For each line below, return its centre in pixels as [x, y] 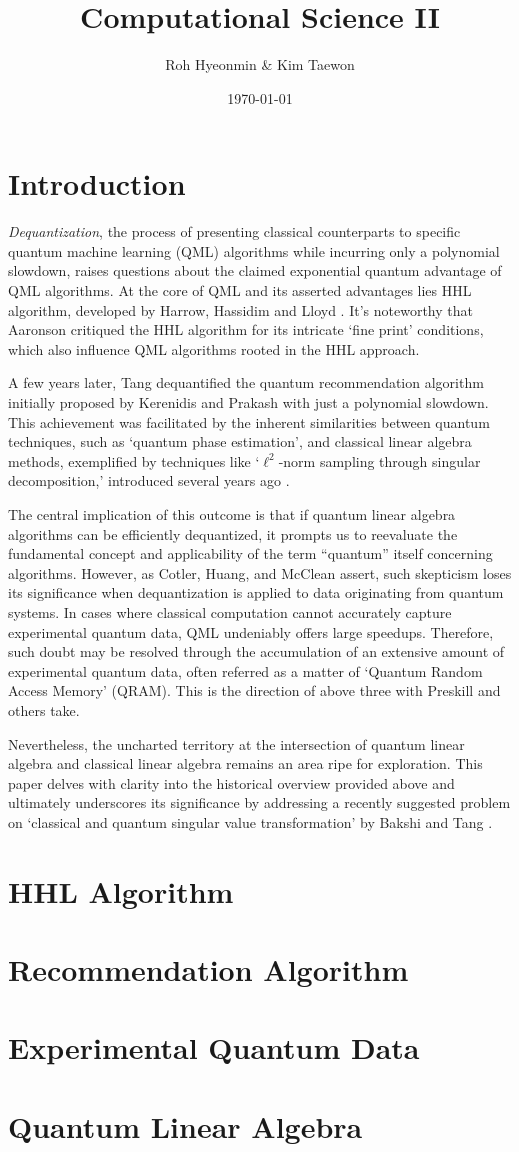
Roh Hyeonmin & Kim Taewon [260, 64]
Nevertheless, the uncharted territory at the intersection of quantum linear [236, 743]
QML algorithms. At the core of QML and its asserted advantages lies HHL [240, 290]
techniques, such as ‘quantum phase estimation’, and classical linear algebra [240, 441]
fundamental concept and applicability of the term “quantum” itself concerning [250, 553]
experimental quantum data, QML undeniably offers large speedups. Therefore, [251, 631]
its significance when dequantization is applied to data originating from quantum [256, 592]
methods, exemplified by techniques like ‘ [134, 460]
